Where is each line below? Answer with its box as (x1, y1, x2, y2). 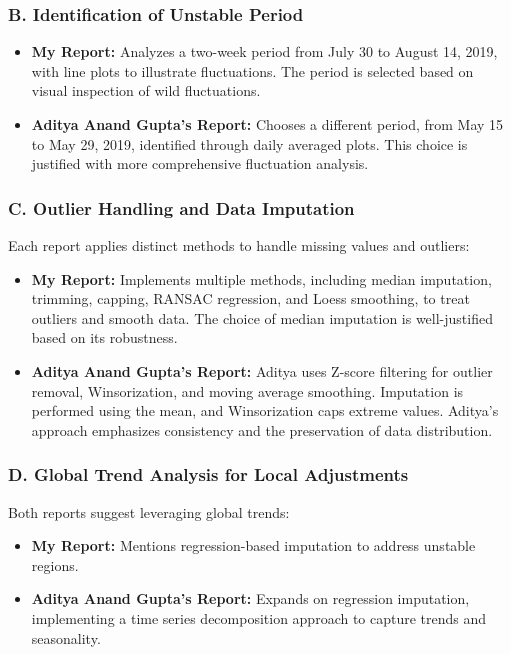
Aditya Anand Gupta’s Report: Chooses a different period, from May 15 (31, 114, 504, 134)
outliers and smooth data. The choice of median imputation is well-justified (31, 307, 493, 328)
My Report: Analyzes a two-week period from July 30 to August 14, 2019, (31, 41, 498, 62)
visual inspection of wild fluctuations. (31, 80, 261, 101)
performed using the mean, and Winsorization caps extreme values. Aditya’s (31, 400, 499, 421)
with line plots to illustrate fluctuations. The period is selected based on (31, 60, 474, 81)
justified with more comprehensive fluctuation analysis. (31, 153, 369, 174)
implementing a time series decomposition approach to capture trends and (31, 607, 487, 628)
